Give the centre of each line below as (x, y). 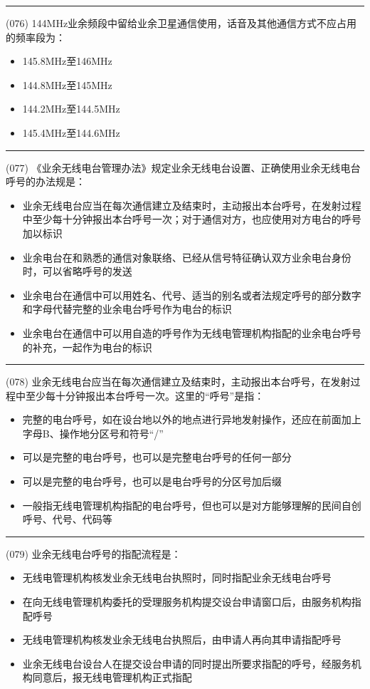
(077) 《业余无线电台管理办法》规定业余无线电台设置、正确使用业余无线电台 (183, 167)
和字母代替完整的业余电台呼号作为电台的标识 (127, 309)
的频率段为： (36, 37)
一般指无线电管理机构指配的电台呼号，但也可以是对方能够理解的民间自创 (192, 505)
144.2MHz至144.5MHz (71, 109)
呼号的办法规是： (46, 181)
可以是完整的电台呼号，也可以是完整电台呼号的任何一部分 (157, 457)
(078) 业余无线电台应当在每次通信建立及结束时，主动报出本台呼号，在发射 (178, 382)
